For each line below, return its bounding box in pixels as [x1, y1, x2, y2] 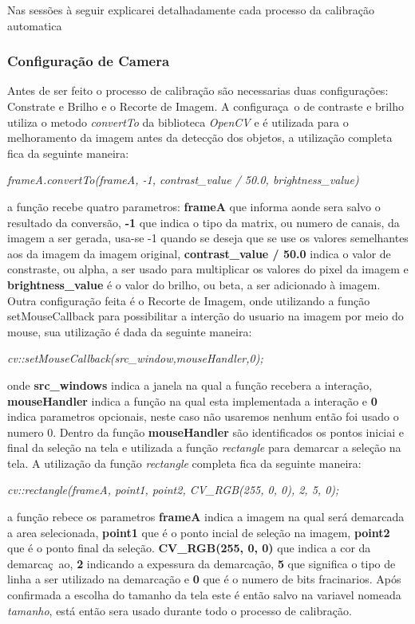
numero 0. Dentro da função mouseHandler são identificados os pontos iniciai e [7, 423, 405, 440]
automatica [7, 17, 62, 33]
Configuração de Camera [7, 51, 170, 71]
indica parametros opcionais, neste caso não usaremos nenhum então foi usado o [7, 408, 399, 425]
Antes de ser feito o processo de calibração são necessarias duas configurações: [7, 82, 389, 99]
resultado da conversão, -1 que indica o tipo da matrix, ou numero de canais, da [7, 214, 400, 230]
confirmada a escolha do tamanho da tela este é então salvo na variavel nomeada [7, 587, 401, 603]
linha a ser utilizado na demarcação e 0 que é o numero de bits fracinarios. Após [7, 571, 401, 587]
